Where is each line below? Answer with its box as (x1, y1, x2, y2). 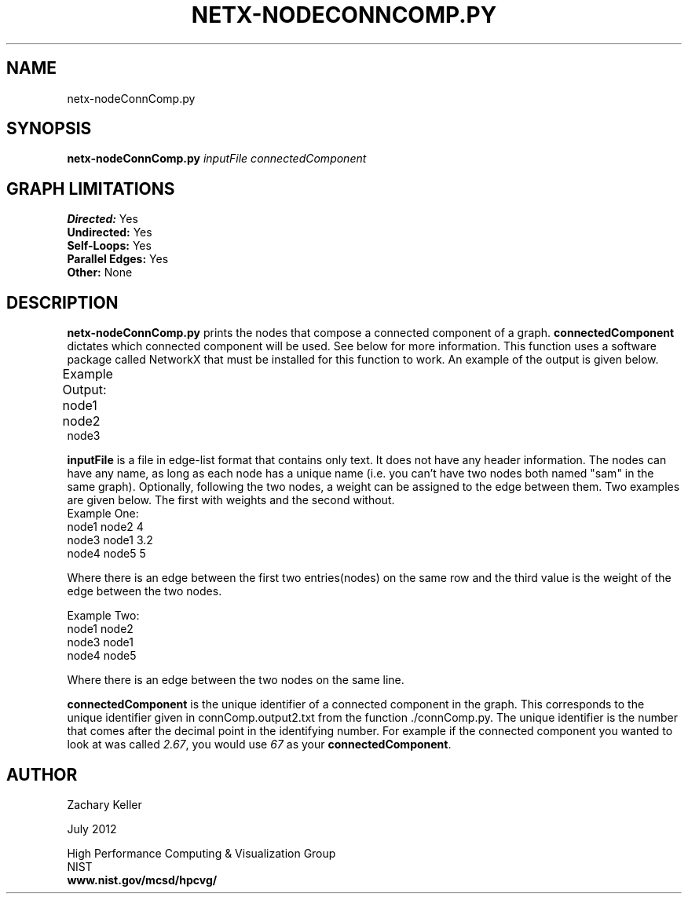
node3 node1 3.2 (67, 533, 153, 547)
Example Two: (67, 609, 140, 623)
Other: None (67, 265, 133, 280)
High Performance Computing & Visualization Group (67, 846, 336, 860)
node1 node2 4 (67, 520, 144, 534)
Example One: (67, 507, 139, 521)
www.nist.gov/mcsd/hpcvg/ (67, 873, 218, 887)
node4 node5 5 (67, 547, 146, 561)
